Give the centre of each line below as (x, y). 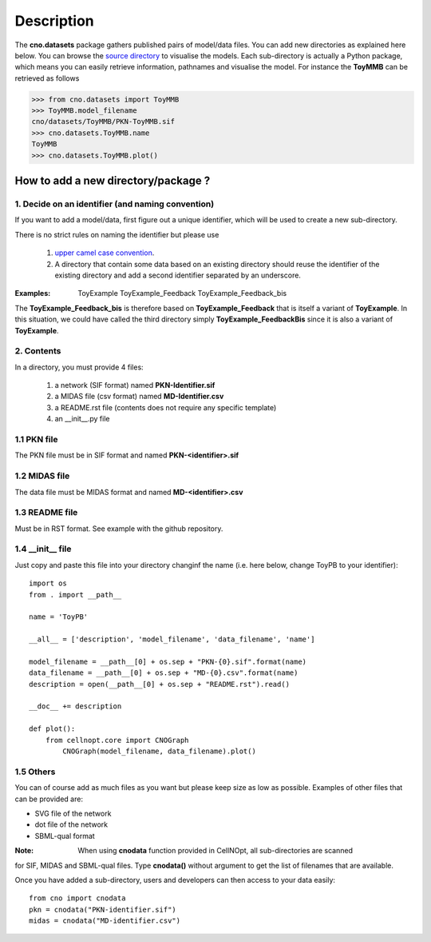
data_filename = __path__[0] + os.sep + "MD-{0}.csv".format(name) (164, 673)
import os (48, 583)
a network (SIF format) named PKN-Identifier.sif (135, 385)
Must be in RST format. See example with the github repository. (119, 529)
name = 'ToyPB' (59, 617)
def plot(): (52, 729)
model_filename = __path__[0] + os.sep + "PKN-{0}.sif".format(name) (168, 661)
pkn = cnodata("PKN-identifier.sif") (103, 909)
